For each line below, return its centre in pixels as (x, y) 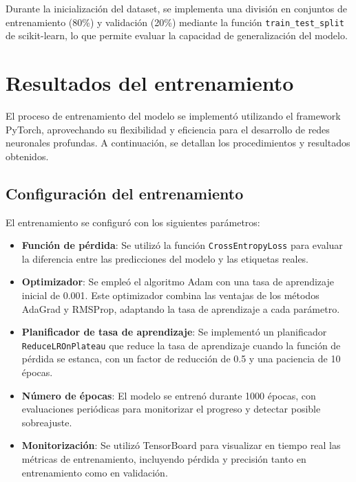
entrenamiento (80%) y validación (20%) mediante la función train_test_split (175, 22)
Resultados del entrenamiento (150, 83)
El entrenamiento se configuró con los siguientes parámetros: (133, 222)
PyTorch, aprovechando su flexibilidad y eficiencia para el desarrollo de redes (168, 129)
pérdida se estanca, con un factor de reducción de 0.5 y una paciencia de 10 (181, 359)
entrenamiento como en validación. (95, 472)
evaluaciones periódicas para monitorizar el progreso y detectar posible (171, 409)
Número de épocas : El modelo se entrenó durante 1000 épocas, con (169, 395)
